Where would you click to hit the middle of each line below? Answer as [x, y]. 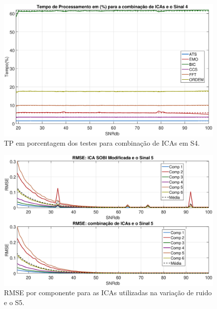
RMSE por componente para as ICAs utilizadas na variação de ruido [108, 293]
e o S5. [14, 302]
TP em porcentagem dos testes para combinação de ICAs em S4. [102, 143]
